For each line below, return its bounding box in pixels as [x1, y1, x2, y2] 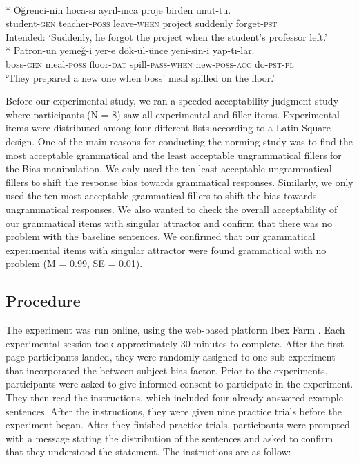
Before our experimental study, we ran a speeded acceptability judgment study [6, 93, 339, 108]
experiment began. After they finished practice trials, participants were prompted [6, 417, 350, 432]
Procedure [6, 290, 81, 311]
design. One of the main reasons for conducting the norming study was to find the [6, 134, 353, 148]
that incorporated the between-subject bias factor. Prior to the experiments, [6, 363, 328, 377]
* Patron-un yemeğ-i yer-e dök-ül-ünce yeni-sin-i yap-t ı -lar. [6, 43, 255, 57]
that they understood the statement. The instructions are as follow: [6, 444, 291, 459]
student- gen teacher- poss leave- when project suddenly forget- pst [6, 16, 278, 30]
